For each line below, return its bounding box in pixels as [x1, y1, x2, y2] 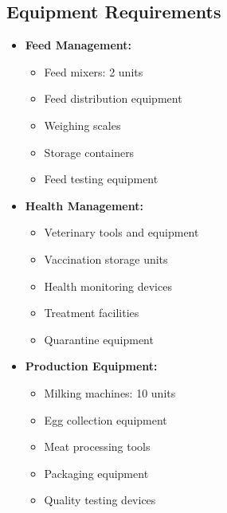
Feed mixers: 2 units [44, 63, 143, 80]
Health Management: [25, 197, 143, 213]
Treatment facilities [44, 304, 139, 321]
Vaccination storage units [44, 250, 168, 267]
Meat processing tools [44, 438, 151, 455]
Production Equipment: [25, 358, 158, 374]
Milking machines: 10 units [44, 384, 176, 401]
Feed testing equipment [44, 170, 159, 187]
